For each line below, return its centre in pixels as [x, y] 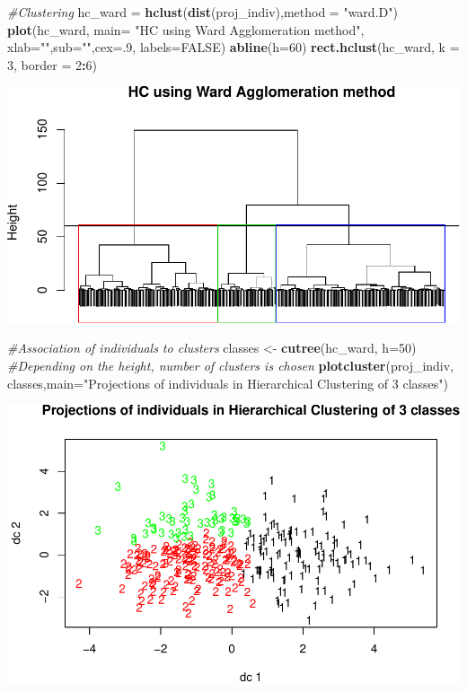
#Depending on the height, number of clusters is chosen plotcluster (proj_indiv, [231, 365]
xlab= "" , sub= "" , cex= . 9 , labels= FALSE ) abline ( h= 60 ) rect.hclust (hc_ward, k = [233, 47]
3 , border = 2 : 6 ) [52, 64]
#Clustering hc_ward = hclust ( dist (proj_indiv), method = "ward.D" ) [203, 12]
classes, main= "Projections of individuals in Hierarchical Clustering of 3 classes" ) [228, 383]
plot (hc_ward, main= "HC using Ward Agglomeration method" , [186, 29]
